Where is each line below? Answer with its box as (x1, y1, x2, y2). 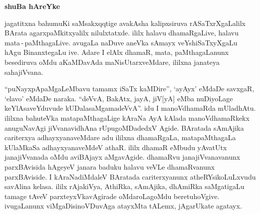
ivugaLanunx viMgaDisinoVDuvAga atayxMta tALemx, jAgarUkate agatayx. (4, 201, 242, 211)
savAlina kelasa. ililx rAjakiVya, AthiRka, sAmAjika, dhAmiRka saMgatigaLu (4, 181, 245, 192)
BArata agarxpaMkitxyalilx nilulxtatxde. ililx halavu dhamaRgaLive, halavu (4, 27, 239, 38)
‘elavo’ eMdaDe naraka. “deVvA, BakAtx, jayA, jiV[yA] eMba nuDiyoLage (4, 93, 233, 103)
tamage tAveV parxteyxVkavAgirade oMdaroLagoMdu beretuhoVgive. (4, 191, 220, 201)
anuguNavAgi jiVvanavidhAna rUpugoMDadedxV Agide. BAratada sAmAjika (4, 122, 244, 133)
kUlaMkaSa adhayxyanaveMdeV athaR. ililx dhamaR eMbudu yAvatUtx (4, 142, 227, 152)
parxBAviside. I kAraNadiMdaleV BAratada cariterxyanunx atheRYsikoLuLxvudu (4, 171, 256, 182)
